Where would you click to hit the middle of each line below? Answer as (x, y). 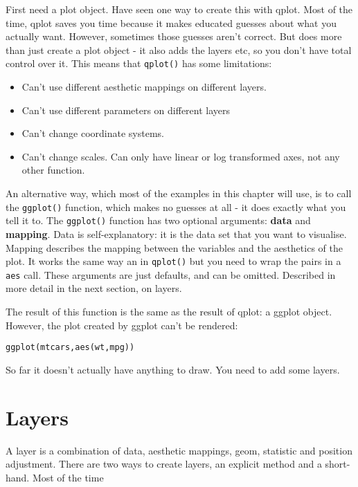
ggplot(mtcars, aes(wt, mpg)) (70, 348)
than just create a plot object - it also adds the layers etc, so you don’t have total (179, 49)
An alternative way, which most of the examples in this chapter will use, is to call (179, 193)
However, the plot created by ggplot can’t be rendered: (122, 325)
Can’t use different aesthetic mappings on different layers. (144, 87)
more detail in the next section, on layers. (94, 288)
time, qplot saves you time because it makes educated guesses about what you (171, 22)
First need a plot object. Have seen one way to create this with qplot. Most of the (179, 9)
